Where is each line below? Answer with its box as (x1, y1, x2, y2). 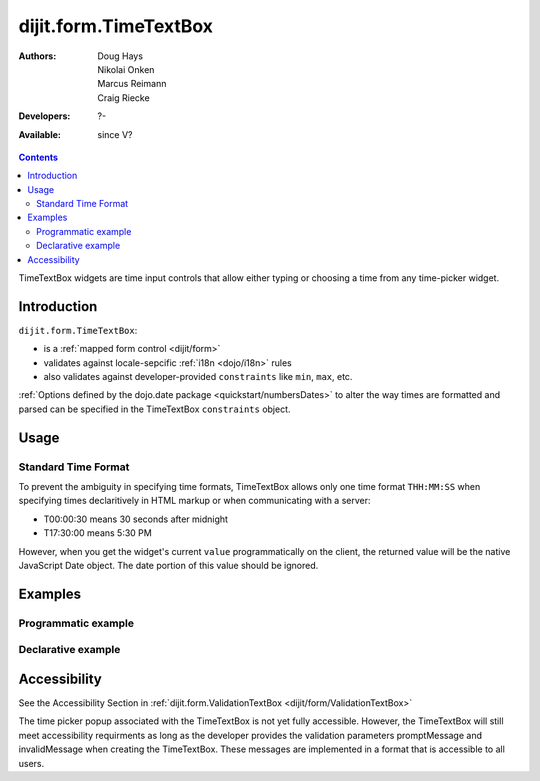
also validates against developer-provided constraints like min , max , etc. (43, 371, 353, 383)
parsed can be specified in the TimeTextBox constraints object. (18, 403, 291, 415)
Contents (18, 151, 59, 163)
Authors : (18, 50, 57, 62)
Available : (18, 128, 62, 140)
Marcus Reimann (97, 78, 167, 90)
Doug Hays (97, 50, 144, 62)
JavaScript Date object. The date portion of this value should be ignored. (18, 559, 319, 571)
